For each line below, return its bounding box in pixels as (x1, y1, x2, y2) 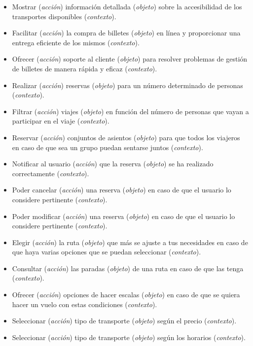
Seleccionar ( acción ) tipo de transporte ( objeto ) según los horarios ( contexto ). (12, 332, 246, 342)
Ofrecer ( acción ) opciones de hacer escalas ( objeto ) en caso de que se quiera (12, 289, 240, 300)
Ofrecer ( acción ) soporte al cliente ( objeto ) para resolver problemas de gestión (12, 54, 248, 64)
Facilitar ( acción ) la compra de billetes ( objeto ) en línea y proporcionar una (12, 28, 241, 38)
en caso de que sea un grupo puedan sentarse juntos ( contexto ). (12, 142, 203, 152)
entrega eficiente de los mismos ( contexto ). (12, 37, 140, 47)
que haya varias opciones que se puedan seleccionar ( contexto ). (12, 247, 201, 257)
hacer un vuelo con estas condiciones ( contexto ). (12, 299, 157, 309)
